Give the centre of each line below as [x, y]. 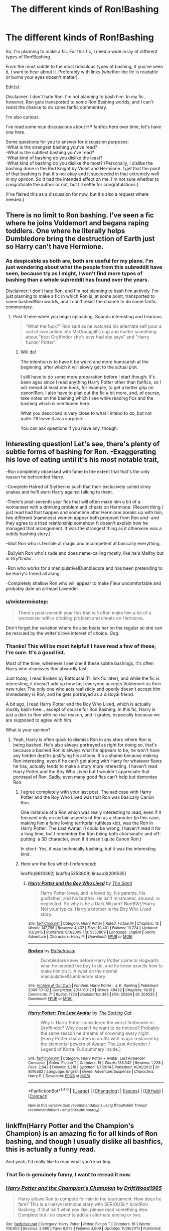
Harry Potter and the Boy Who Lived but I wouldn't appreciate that [81, 772]
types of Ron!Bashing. [29, 57]
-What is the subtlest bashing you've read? [50, 152]
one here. [16, 132]
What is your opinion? [28, 730]
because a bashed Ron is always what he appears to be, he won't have [86, 750]
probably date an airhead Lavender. [42, 589]
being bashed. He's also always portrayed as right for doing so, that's [85, 745]
